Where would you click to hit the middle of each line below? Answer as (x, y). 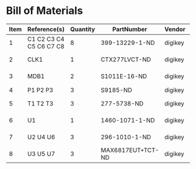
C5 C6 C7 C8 (46, 46)
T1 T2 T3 (40, 104)
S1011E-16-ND (124, 76)
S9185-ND (116, 90)
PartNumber (130, 29)
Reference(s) (46, 29)
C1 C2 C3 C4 (46, 39)
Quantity (82, 29)
